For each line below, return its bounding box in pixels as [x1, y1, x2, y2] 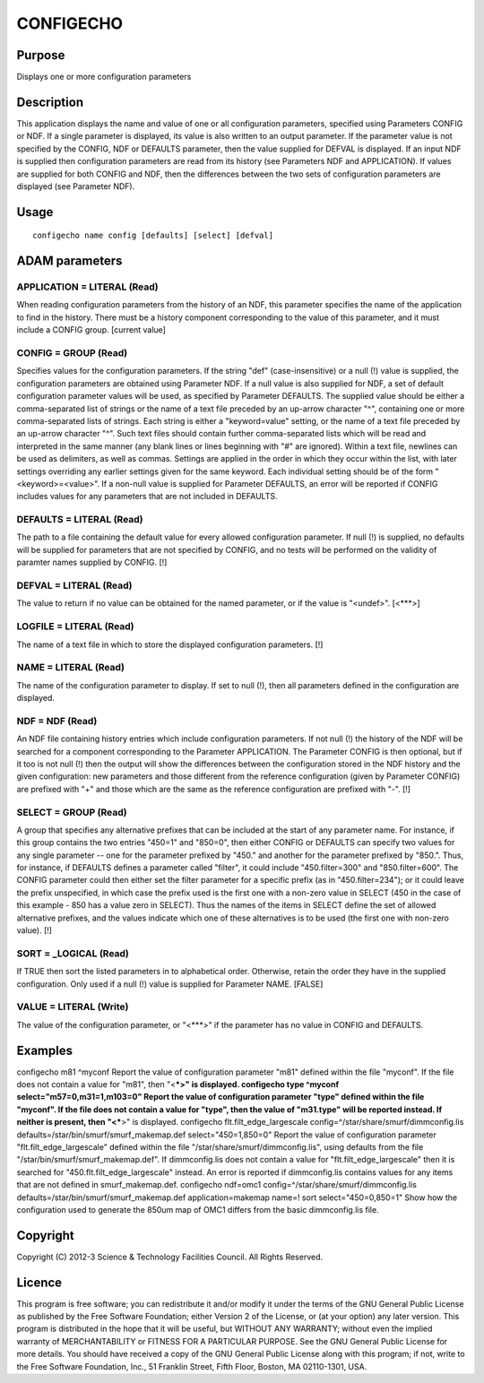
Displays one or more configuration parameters [16, 72, 192, 82]
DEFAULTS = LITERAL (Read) [16, 514, 143, 526]
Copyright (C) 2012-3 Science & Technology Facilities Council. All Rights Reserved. [16, 1251, 324, 1262]
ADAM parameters [16, 254, 123, 269]
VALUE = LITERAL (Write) [16, 1000, 129, 1013]
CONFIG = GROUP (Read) [16, 347, 128, 359]
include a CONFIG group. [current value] [16, 324, 166, 335]
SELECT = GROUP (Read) [16, 806, 127, 818]
